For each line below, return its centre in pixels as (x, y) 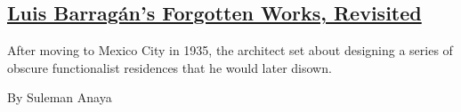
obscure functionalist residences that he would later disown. (170, 67)
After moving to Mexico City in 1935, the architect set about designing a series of (230, 50)
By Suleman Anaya (60, 97)
